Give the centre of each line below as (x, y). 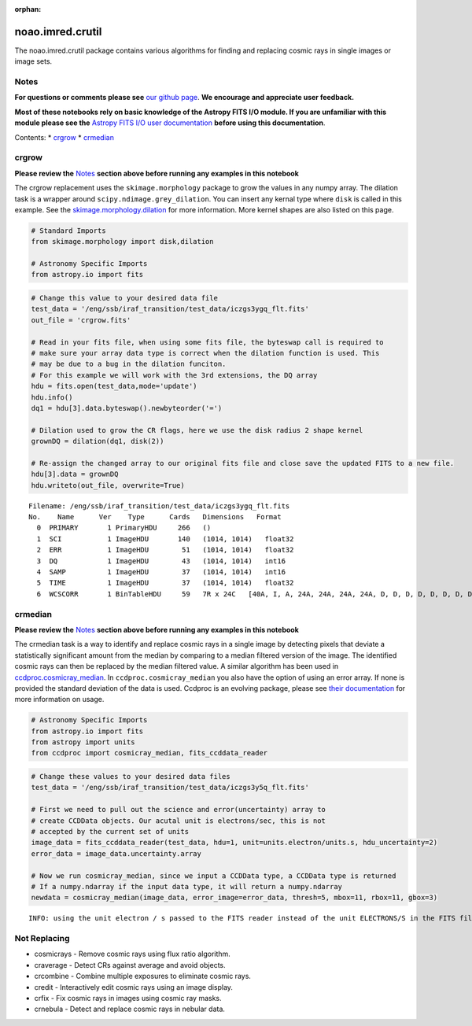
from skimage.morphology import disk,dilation (122, 242)
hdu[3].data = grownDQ (75, 474)
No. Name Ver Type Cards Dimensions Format (155, 517)
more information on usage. (59, 699)
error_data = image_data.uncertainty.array (116, 853)
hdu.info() (52, 397)
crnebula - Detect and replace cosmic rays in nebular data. (130, 1009)
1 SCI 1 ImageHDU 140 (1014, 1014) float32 (165, 539)
